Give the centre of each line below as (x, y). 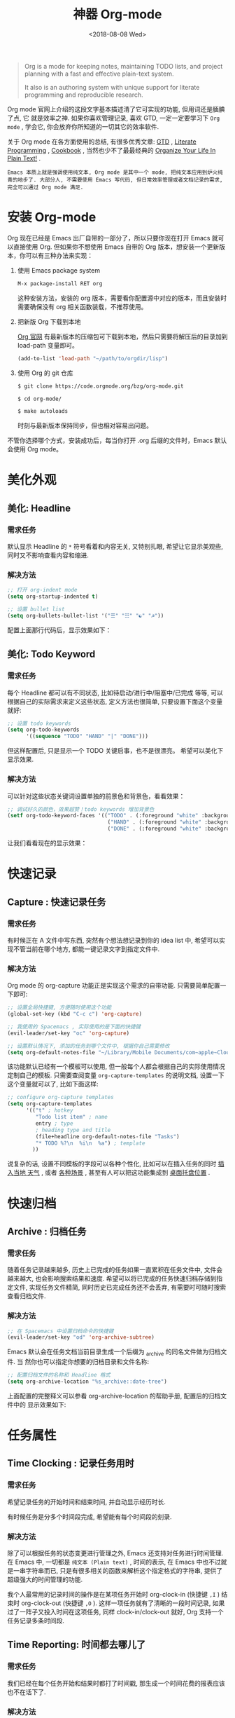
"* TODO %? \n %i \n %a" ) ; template (90, 1143)
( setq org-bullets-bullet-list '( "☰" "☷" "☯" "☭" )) (86, 616)
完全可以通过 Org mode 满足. (45, 187)
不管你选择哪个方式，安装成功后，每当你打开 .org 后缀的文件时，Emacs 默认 (117, 441)
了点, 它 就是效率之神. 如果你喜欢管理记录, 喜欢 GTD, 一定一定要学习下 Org (114, 118)
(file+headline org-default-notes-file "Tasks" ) (107, 1136)
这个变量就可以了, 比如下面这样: (53, 1084)
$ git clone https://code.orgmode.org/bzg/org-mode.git (100, 386)
